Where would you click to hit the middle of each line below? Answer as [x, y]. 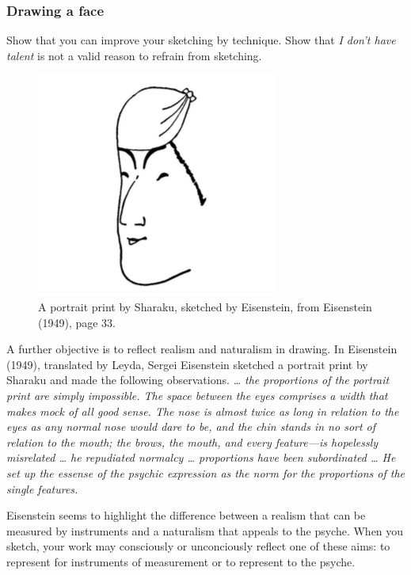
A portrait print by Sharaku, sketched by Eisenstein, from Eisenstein [205, 307]
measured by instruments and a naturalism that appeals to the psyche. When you [205, 530]
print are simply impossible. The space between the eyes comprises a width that [197, 395]
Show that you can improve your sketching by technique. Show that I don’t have [201, 40]
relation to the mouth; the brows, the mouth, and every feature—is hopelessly [192, 442]
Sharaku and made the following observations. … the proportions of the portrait [198, 380]
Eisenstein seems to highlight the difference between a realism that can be [186, 515]
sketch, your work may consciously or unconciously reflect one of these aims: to [198, 546]
